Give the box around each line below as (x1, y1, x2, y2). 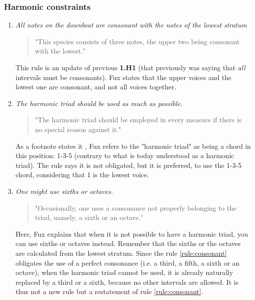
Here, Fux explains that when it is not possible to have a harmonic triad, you (15, 228, 248, 239)
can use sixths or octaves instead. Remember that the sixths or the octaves (15, 238, 241, 248)
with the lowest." (35, 46, 86, 56)
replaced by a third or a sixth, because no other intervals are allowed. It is (15, 276, 239, 287)
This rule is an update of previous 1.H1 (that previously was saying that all (15, 62, 246, 72)
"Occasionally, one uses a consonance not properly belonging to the (35, 202, 237, 213)
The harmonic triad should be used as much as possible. (15, 98, 183, 108)
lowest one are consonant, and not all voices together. (15, 82, 177, 92)
